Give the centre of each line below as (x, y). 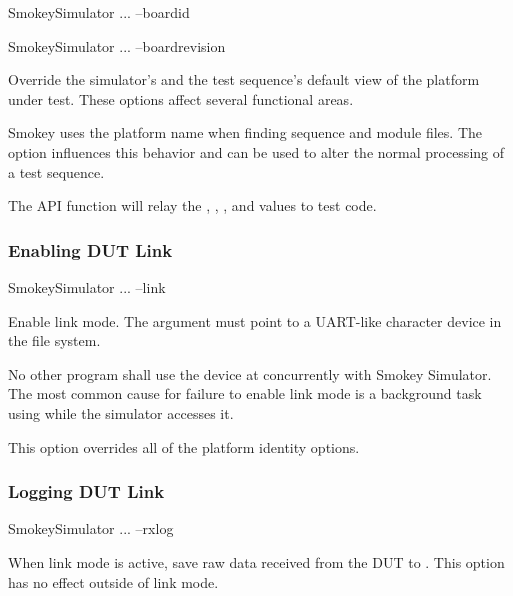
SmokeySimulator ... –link (87, 286)
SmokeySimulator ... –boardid (99, 12)
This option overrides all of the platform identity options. (184, 446)
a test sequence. (56, 171)
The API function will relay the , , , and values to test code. (192, 205)
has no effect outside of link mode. (113, 581)
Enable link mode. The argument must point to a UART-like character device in (255, 320)
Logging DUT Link (86, 491)
